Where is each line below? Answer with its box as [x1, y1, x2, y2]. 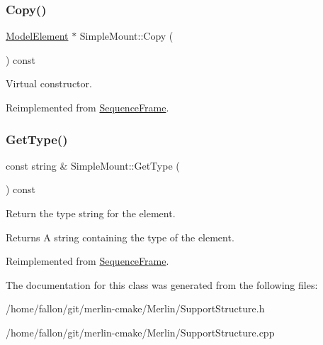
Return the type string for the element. [6, 206, 176, 220]
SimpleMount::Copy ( [79, 28, 174, 43]
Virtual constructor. [6, 76, 92, 91]
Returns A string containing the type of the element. [6, 229, 234, 244]
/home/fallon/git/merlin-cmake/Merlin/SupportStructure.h [6, 301, 265, 316]
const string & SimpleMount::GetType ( [6, 158, 180, 172]
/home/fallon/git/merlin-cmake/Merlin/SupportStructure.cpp [6, 324, 275, 339]
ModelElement [6, 28, 69, 43]
